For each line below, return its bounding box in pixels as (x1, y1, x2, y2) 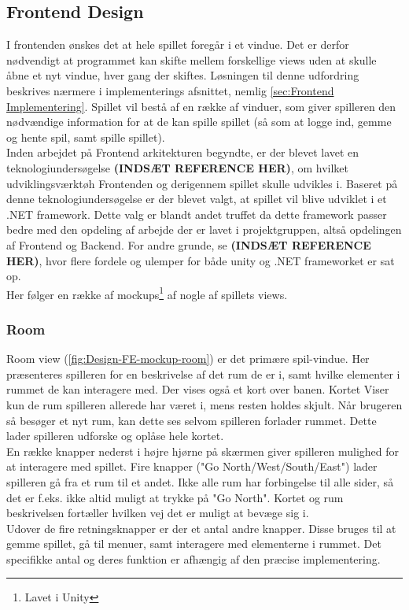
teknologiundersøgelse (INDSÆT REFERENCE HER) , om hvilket (6, 159, 348, 176)
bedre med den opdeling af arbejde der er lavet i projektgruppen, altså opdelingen (6, 221, 402, 238)
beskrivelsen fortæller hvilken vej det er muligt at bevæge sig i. (6, 505, 309, 521)
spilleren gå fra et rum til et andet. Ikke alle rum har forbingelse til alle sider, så (6, 473, 394, 490)
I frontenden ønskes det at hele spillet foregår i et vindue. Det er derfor (6, 36, 349, 53)
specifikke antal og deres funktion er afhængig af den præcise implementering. (6, 550, 381, 567)
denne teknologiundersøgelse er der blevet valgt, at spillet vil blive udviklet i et (6, 190, 387, 207)
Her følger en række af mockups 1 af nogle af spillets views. (6, 283, 288, 302)
